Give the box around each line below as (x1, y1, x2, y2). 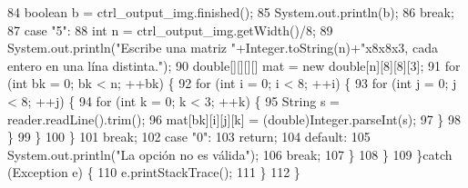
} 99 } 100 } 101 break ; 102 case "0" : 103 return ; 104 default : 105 (7, 127, 371, 146)
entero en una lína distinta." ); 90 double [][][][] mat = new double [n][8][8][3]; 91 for (7, 55, 461, 74)
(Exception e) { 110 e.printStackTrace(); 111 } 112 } (7, 163, 300, 182)
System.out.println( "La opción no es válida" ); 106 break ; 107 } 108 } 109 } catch (7, 144, 453, 163)
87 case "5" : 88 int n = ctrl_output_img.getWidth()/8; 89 (7, 20, 333, 39)
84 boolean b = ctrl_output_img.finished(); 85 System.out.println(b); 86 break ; (7, 3, 454, 21)
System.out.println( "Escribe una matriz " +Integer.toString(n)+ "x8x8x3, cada (7, 38, 438, 57)
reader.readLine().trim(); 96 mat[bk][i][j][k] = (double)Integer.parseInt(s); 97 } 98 (7, 109, 462, 128)
